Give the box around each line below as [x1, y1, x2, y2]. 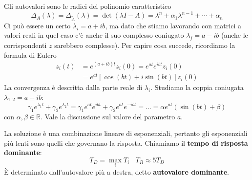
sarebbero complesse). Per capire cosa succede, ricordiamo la [54, 40, 235, 50]
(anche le [221, 30, 248, 40]
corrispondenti [4, 40, 47, 50]
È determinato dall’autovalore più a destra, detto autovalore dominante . [4, 166, 229, 177]
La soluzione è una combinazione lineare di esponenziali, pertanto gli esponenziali [4, 128, 248, 138]
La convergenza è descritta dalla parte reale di [4, 82, 143, 92]
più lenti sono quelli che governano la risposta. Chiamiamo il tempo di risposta [4, 137, 248, 148]
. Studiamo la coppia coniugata [150, 82, 244, 92]
